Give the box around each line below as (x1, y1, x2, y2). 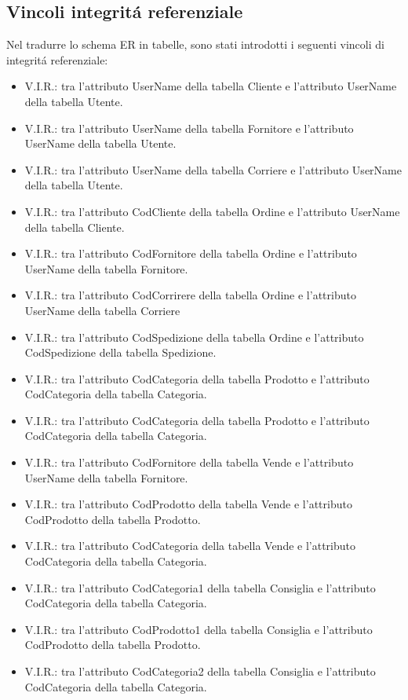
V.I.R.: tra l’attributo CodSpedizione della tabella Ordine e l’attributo (24, 328, 364, 345)
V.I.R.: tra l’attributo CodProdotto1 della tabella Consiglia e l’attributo (24, 621, 373, 637)
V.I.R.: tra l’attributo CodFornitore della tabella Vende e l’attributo (24, 454, 354, 471)
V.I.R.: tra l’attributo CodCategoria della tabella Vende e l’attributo (24, 537, 355, 554)
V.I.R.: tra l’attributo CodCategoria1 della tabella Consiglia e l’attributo (24, 579, 376, 596)
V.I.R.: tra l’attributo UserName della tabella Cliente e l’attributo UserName (24, 78, 397, 94)
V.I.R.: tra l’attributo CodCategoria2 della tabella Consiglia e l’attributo (24, 663, 376, 680)
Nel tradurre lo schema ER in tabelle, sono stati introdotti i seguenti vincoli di (6, 36, 384, 53)
